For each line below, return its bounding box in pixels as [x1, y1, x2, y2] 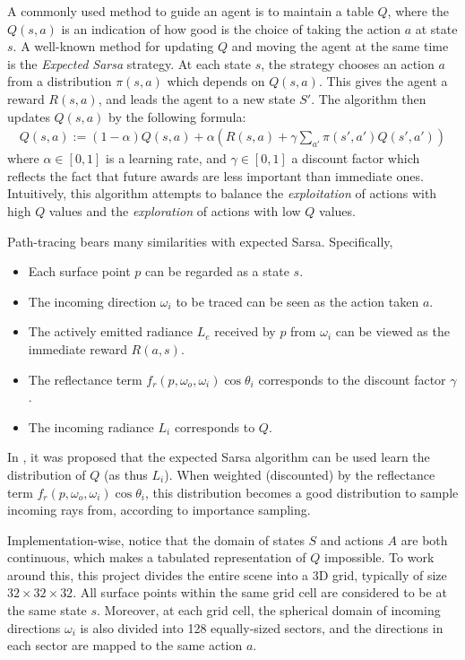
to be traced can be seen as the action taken [176, 291, 419, 310]
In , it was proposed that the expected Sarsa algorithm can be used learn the [7, 447, 430, 466]
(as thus [104, 465, 148, 483]
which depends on [167, 72, 265, 91]
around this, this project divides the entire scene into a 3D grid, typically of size [7, 565, 447, 584]
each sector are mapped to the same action [7, 636, 243, 655]
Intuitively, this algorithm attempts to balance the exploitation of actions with [7, 184, 437, 203]
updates [7, 107, 50, 126]
